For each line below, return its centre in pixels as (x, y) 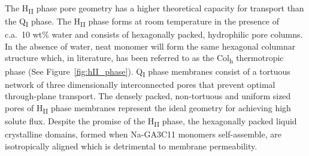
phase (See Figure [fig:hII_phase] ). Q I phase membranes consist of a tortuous (148, 72)
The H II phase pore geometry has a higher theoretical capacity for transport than (154, 9)
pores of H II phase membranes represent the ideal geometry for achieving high (148, 108)
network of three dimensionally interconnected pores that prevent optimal (140, 84)
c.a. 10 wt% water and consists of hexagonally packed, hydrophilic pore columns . (154, 34)
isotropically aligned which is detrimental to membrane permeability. (131, 146)
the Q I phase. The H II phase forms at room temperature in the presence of (142, 22)
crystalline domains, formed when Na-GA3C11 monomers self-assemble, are (143, 134)
